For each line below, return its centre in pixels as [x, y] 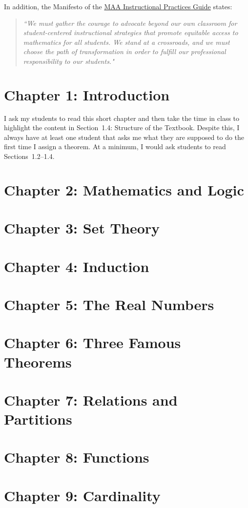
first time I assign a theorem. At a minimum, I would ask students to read [115, 147]
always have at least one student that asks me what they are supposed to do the [124, 137]
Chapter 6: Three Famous [93, 342]
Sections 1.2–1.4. [29, 156]
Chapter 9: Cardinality [82, 495]
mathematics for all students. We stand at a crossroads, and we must [126, 42]
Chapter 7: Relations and [91, 400]
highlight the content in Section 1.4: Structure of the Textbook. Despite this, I [122, 127]
